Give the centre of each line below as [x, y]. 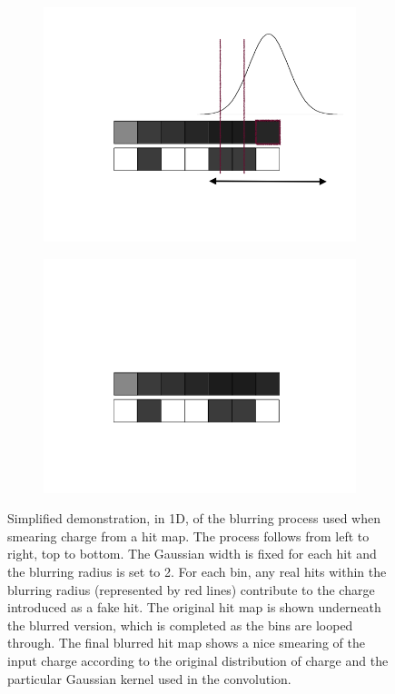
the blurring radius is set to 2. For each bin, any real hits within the [197, 571]
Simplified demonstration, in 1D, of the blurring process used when [194, 518]
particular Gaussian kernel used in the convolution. [149, 678]
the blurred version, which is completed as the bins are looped [180, 625]
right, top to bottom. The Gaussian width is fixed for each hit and [192, 554]
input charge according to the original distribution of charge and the [198, 660]
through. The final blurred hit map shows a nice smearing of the [186, 643]
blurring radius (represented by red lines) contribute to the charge [191, 589]
